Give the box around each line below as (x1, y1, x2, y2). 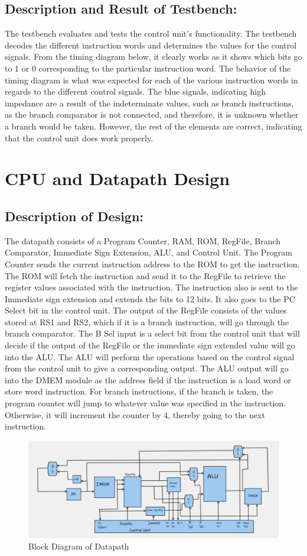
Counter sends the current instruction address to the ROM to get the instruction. (5, 257, 300, 270)
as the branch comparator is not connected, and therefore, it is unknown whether (5, 108, 299, 121)
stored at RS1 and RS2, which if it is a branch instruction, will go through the (5, 315, 289, 328)
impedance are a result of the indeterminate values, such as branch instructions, (5, 96, 294, 109)
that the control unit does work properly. (5, 131, 153, 144)
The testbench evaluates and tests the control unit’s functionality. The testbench (5, 27, 297, 40)
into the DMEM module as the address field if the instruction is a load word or (5, 373, 292, 386)
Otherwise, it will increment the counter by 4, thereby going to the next (5, 408, 265, 421)
